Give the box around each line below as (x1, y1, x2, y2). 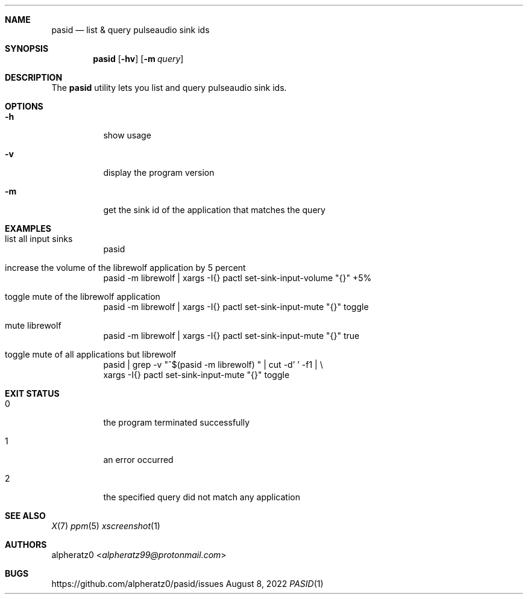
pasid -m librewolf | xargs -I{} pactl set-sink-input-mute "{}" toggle (103, 302, 369, 312)
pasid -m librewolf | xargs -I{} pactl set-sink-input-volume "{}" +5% (103, 273, 372, 283)
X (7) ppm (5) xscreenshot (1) (51, 521, 160, 531)
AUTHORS (5, 539, 47, 550)
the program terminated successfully (103, 417, 250, 427)
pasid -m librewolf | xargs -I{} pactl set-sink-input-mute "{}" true (103, 331, 360, 341)
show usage (103, 130, 151, 140)
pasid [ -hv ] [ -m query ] (93, 54, 184, 64)
